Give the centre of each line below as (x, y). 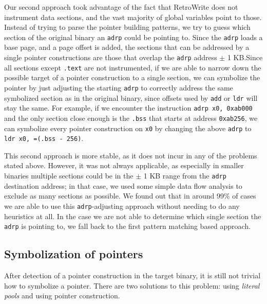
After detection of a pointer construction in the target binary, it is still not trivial (132, 275)
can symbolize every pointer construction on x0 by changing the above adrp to (128, 128)
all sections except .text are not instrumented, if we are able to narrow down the (133, 67)
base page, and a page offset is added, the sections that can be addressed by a (127, 47)
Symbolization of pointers (74, 254)
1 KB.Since (245, 57)
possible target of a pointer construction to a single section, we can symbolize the (132, 77)
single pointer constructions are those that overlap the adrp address (111, 57)
